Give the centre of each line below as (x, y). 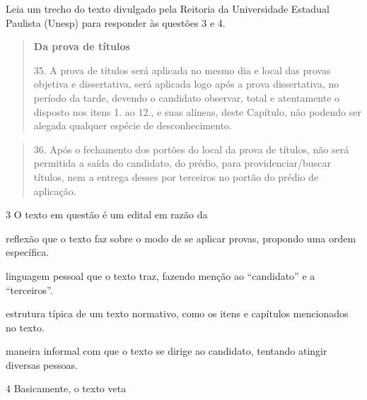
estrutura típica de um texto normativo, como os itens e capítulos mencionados (177, 313)
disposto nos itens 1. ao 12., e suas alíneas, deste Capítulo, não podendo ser (197, 111)
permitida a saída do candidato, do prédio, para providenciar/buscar (182, 163)
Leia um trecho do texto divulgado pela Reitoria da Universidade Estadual (168, 8)
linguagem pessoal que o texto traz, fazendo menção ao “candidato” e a (161, 275)
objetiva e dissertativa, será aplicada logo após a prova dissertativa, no (186, 84)
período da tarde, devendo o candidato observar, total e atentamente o (187, 97)
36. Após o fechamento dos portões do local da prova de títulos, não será (191, 149)
